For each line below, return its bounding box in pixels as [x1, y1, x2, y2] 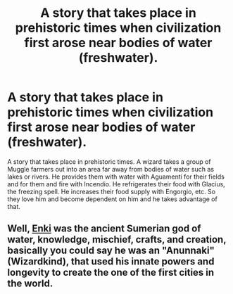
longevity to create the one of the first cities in [7, 267, 215, 279]
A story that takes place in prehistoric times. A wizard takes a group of [7, 157, 211, 166]
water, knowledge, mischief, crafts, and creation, [7, 234, 227, 245]
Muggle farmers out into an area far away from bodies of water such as [7, 165, 215, 173]
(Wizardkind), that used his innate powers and [7, 255, 215, 268]
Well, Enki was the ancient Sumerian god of [7, 223, 201, 235]
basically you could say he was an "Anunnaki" [7, 245, 215, 257]
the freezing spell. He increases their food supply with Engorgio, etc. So [7, 187, 216, 196]
